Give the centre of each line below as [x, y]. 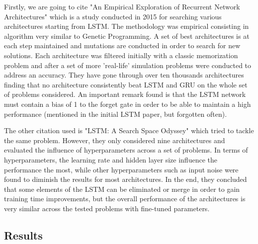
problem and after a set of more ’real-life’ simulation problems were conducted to [128, 65]
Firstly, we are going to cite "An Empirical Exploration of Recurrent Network [122, 6]
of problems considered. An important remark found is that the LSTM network [125, 94]
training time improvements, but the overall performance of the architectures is [125, 199]
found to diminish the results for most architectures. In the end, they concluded [126, 179]
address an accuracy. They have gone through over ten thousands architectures [124, 75]
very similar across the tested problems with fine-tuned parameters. [107, 208]
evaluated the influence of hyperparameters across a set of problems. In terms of [126, 150]
